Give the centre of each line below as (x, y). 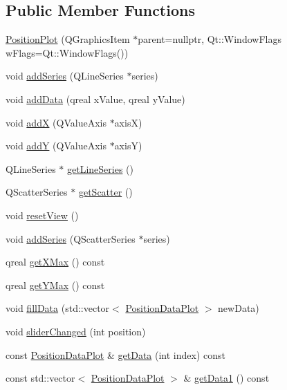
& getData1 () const (226, 378)
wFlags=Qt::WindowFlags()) (67, 52)
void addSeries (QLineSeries (65, 76)
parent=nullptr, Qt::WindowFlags (210, 39)
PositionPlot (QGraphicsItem (68, 39)
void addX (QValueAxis (56, 122)
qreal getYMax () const (55, 285)
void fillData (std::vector (58, 308)
